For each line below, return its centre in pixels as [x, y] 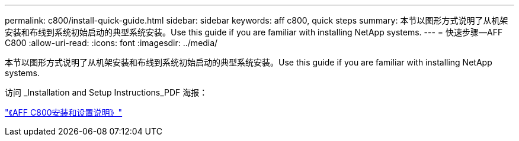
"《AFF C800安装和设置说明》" [64, 112]
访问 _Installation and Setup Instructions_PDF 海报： [106, 92]
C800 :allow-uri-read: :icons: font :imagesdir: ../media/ [111, 43]
